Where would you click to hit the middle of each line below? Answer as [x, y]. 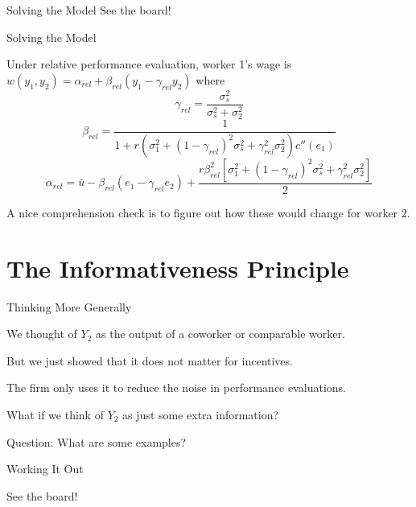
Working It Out [45, 469]
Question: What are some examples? [97, 441]
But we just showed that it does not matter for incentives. [150, 360]
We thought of [42, 334]
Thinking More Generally [69, 306]
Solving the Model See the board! [89, 10]
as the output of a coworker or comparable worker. [220, 334]
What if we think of [55, 415]
